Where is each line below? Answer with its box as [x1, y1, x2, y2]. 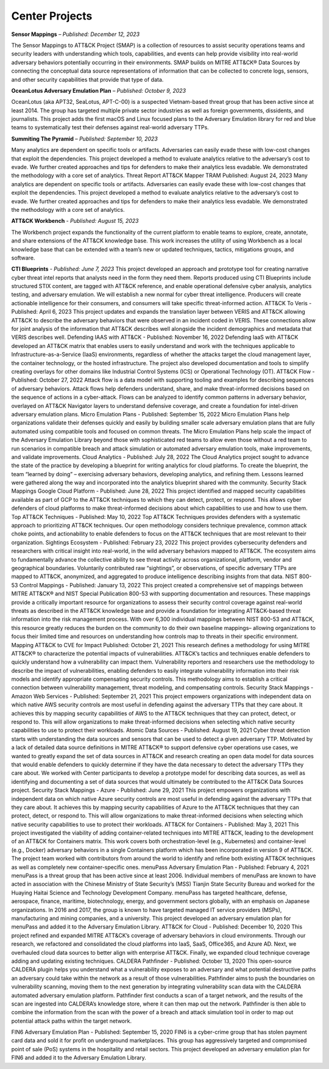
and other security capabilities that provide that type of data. [11, 76, 164, 83]
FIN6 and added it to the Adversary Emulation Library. [11, 1054, 146, 1062]
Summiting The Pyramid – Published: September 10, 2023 [11, 135, 158, 142]
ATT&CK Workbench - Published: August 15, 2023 [11, 217, 139, 225]
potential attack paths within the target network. [11, 1017, 132, 1024]
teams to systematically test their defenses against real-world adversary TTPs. [11, 124, 210, 131]
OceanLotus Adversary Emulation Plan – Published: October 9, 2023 [11, 87, 186, 94]
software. [11, 254, 35, 261]
